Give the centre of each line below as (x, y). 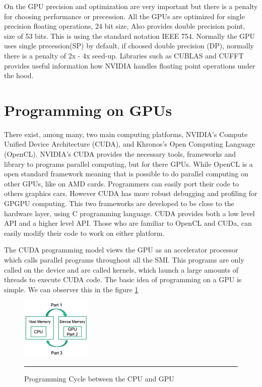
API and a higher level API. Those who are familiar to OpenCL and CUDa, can (128, 223)
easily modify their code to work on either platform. (84, 233)
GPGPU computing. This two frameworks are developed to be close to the (119, 203)
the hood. (19, 75)
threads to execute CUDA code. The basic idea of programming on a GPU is (123, 279)
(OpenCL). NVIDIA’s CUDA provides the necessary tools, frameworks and (120, 154)
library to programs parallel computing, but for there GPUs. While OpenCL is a (128, 164)
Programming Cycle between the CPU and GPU (99, 378)
